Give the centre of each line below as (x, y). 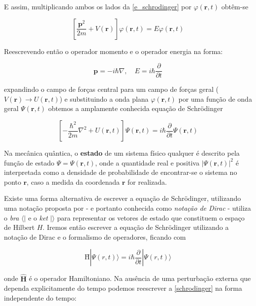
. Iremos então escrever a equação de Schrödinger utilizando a (136, 227)
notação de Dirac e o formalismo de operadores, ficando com (95, 236)
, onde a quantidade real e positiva (147, 162)
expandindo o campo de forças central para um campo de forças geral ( (111, 89)
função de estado (29, 162)
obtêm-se (235, 6)
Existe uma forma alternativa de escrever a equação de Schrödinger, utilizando (123, 198)
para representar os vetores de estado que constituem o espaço (151, 217)
